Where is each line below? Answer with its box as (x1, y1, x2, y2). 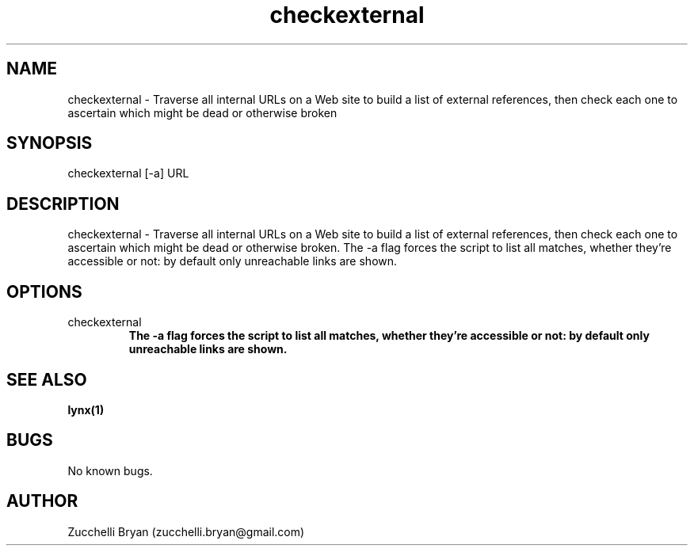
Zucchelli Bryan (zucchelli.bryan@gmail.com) (67, 524, 305, 539)
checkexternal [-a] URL (67, 166, 189, 181)
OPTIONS (6, 281, 82, 302)
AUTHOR (6, 491, 78, 512)
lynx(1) (67, 402, 105, 417)
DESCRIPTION (6, 193, 120, 214)
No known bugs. (67, 463, 153, 478)
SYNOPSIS (6, 133, 93, 154)
